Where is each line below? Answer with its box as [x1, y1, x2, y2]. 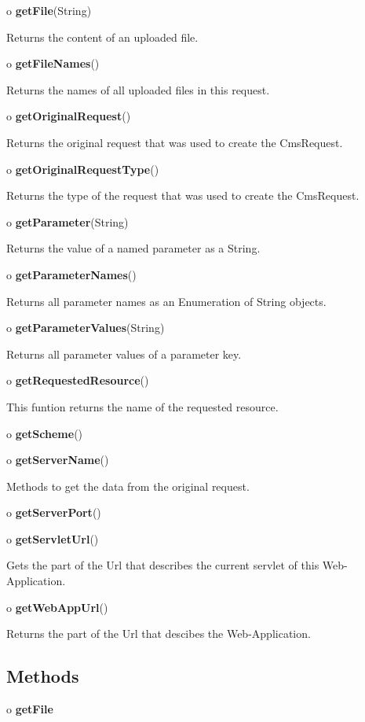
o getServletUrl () [6, 530, 99, 547]
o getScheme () [6, 425, 83, 441]
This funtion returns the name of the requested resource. [6, 398, 279, 414]
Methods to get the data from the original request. [6, 477, 250, 494]
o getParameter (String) [6, 213, 129, 230]
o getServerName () [6, 451, 109, 468]
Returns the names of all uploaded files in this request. [6, 81, 270, 98]
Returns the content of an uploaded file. [6, 28, 199, 45]
